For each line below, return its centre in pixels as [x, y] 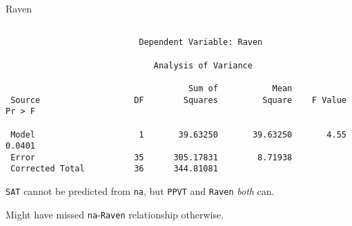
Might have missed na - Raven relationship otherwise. [115, 214]
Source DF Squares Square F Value [178, 100]
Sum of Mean [240, 88]
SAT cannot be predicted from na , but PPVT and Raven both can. [140, 191]
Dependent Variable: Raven [201, 43]
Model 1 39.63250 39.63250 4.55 [178, 134]
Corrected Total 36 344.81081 [114, 169]
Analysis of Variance [203, 65]
